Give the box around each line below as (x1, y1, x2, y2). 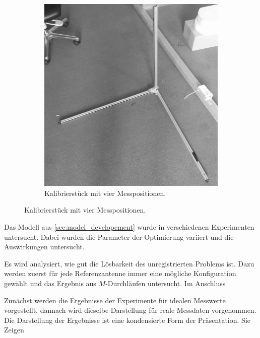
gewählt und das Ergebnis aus (4, 278, 96, 289)
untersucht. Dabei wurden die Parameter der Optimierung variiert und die (4, 231, 234, 242)
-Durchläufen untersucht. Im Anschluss (105, 278, 226, 289)
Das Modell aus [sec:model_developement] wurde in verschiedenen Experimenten (4, 222, 254, 232)
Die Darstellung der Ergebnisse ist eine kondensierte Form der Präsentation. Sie (4, 314, 250, 325)
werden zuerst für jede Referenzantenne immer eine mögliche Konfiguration (4, 268, 236, 279)
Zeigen (4, 324, 24, 335)
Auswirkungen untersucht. (4, 241, 85, 252)
